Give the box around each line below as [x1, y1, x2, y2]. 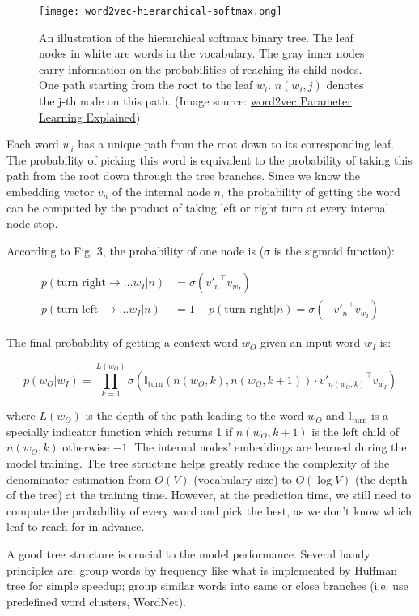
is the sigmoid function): [273, 242, 395, 259]
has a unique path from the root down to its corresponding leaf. [78, 135, 395, 152]
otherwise [62, 438, 110, 456]
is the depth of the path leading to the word [85, 407, 304, 424]
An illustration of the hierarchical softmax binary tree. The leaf [39, 28, 353, 45]
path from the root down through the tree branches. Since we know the [6, 167, 360, 184]
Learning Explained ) [39, 108, 141, 125]
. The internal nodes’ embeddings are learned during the [127, 438, 407, 456]
